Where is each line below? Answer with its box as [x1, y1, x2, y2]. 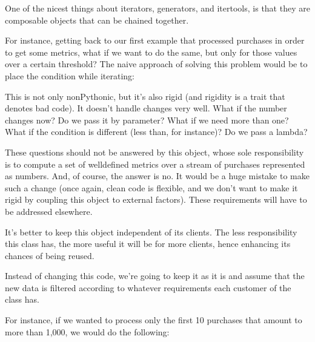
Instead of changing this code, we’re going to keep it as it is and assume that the [5, 269, 305, 282]
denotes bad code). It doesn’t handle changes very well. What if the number [5, 102, 287, 114]
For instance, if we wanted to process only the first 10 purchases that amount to [5, 314, 302, 326]
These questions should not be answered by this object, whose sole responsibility [5, 145, 304, 158]
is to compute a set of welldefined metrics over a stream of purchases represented [5, 157, 305, 170]
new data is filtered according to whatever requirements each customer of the [5, 281, 291, 294]
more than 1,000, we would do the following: [5, 325, 170, 338]
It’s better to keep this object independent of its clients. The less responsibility [5, 225, 297, 238]
